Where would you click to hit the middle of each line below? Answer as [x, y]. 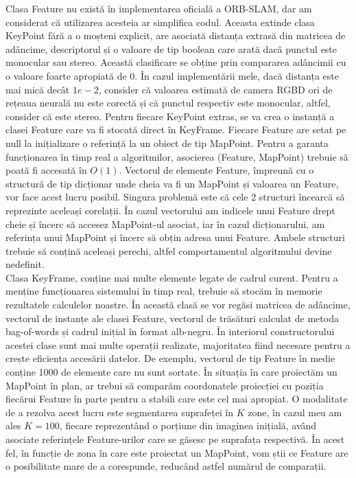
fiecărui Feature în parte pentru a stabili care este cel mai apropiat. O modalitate [177, 399]
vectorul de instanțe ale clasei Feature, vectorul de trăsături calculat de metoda [172, 318]
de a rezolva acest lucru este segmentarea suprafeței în [120, 412]
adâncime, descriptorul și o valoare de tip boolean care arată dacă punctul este [171, 48]
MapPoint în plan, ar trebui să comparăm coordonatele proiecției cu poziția [165, 385]
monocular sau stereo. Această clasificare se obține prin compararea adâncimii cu [176, 62]
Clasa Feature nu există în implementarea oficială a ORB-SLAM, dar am [159, 8]
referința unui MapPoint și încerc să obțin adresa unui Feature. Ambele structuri [175, 237]
